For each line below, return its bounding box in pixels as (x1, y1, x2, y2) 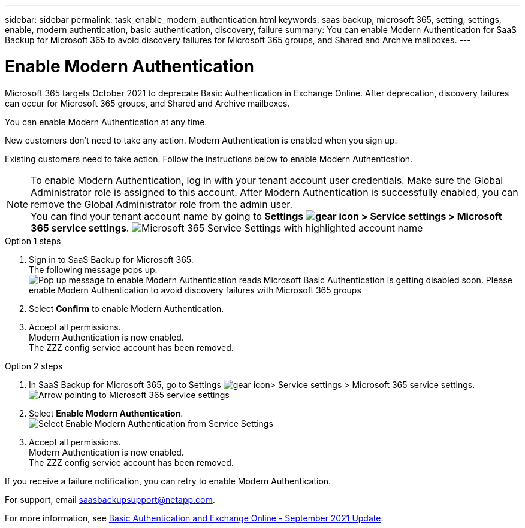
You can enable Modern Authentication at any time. (5, 116, 207, 127)
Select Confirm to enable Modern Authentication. (29, 303, 224, 314)
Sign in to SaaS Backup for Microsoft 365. (29, 254, 194, 265)
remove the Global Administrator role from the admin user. (31, 198, 292, 210)
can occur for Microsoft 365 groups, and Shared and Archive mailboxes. (5, 98, 290, 108)
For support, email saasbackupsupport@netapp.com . (5, 494, 215, 505)
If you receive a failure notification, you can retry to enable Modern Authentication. (5, 475, 331, 486)
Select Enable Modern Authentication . (29, 408, 183, 418)
